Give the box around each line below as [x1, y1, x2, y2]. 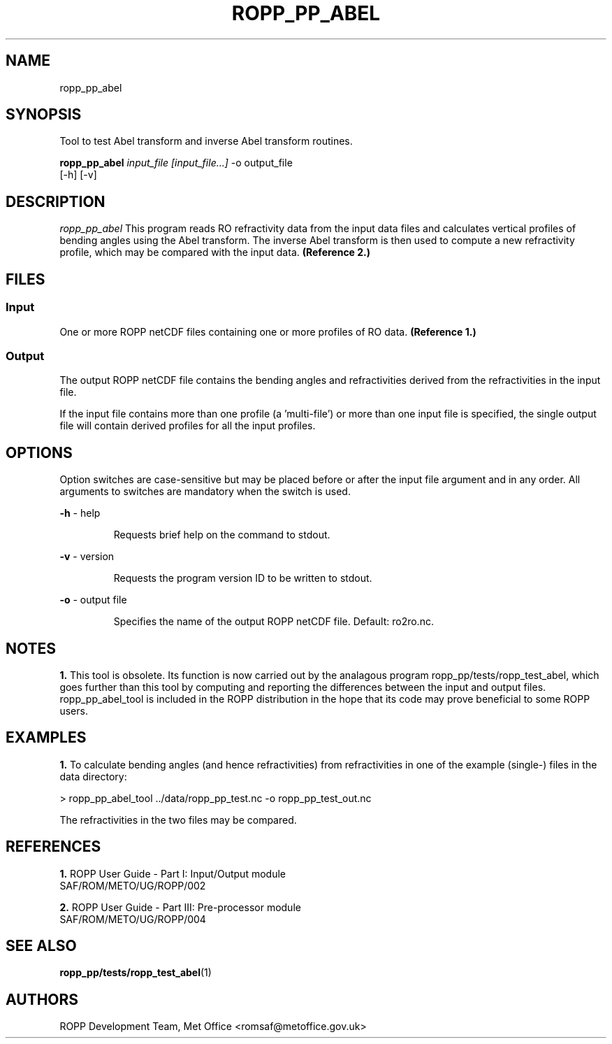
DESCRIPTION [6, 192, 105, 210]
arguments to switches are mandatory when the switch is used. [59, 485, 351, 498]
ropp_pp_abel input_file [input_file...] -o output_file [59, 157, 293, 169]
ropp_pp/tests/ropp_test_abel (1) [59, 966, 212, 979]
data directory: [59, 770, 127, 782]
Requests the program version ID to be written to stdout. [113, 572, 372, 585]
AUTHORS [6, 990, 79, 1008]
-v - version [59, 550, 115, 563]
